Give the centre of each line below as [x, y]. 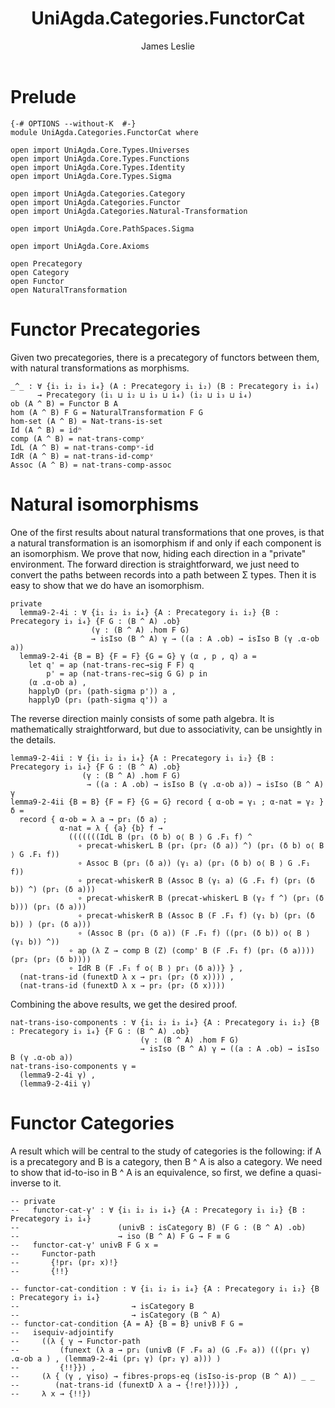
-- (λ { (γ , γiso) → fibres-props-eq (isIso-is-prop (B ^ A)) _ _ [162, 1376]
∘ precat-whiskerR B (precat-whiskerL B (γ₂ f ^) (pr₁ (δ [201, 898]
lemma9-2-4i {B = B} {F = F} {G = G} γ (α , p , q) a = [138, 656]
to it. [52, 1183]
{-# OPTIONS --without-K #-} [73, 123]
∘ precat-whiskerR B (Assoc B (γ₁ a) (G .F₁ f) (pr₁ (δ [196, 880]
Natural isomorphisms [105, 504]
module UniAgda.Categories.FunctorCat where [104, 132]
